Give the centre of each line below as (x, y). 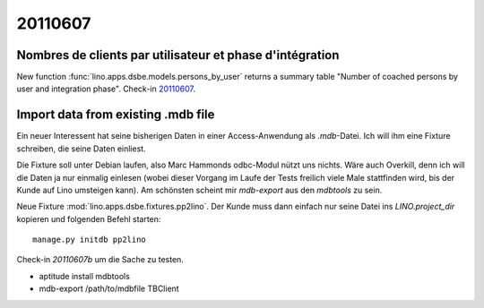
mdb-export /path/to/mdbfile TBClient (109, 289)
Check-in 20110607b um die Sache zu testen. (100, 260)
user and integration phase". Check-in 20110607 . (106, 89)
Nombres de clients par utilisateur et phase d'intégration (178, 55)
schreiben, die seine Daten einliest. (82, 149)
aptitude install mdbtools (84, 276)
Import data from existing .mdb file (116, 115)
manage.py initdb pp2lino (90, 240)
